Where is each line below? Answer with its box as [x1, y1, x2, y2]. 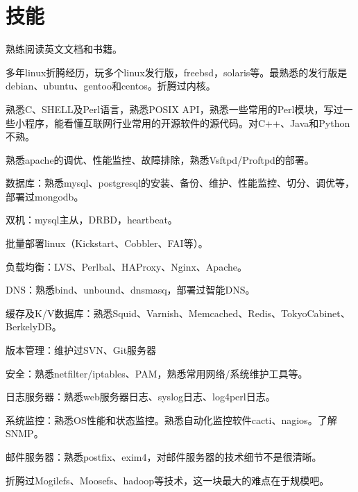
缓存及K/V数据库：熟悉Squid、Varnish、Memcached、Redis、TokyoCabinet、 [6, 305, 350, 320]
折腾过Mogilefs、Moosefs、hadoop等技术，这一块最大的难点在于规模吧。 [6, 473, 330, 487]
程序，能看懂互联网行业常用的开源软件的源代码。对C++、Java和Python [24, 115, 350, 130]
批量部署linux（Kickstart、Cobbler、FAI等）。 [6, 236, 208, 251]
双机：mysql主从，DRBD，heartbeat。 [6, 212, 178, 227]
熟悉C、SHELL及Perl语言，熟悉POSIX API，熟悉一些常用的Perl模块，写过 [6, 101, 343, 116]
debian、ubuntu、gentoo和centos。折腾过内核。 [6, 78, 216, 93]
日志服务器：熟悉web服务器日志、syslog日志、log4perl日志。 [6, 389, 275, 404]
